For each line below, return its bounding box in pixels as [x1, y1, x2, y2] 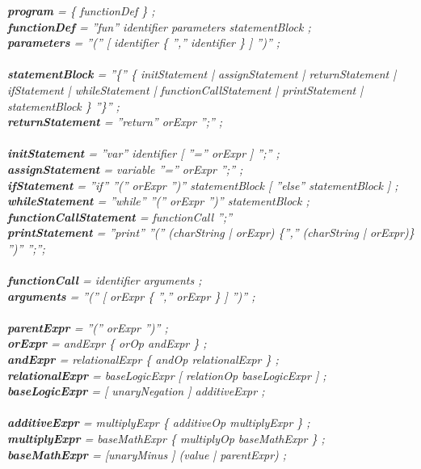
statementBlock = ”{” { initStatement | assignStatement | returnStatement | [7, 65, 397, 82]
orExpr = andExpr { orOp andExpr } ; [7, 335, 207, 352]
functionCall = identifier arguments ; [7, 272, 202, 289]
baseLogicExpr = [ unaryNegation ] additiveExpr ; [7, 382, 265, 399]
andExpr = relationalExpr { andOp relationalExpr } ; [7, 351, 279, 368]
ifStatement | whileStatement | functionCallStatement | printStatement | [7, 81, 364, 98]
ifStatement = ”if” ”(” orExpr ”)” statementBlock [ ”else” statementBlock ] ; [7, 176, 398, 193]
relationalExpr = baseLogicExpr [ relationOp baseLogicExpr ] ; [7, 366, 326, 383]
